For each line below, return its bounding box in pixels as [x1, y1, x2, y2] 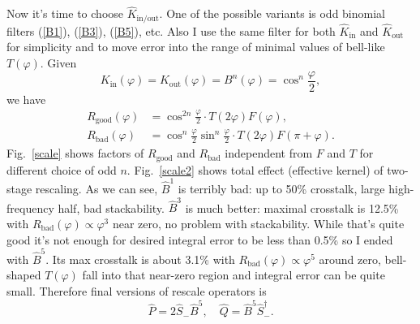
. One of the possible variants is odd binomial [159, 5, 385, 22]
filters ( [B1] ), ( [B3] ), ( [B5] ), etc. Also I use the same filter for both [6, 22, 336, 39]
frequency [6, 199, 54, 216]
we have [6, 90, 46, 107]
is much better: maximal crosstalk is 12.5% [185, 199, 399, 216]
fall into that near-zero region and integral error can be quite [82, 266, 385, 283]
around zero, [319, 250, 381, 267]
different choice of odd [6, 161, 117, 178]
